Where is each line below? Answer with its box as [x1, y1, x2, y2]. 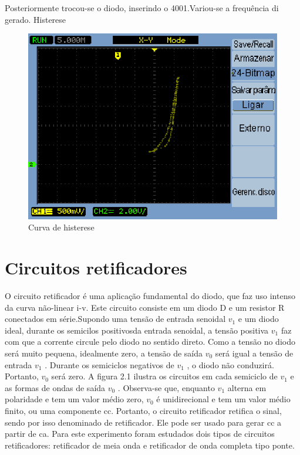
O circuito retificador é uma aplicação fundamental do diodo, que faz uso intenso [5, 290, 295, 302]
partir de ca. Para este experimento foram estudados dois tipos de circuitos [5, 427, 275, 440]
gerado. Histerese [5, 13, 66, 25]
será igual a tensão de [215, 347, 294, 359]
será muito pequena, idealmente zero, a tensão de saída [5, 347, 203, 359]
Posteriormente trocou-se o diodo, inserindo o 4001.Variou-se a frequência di [5, 2, 279, 13]
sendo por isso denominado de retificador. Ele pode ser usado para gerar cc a [5, 416, 282, 428]
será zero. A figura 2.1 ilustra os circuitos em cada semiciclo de [51, 370, 278, 382]
